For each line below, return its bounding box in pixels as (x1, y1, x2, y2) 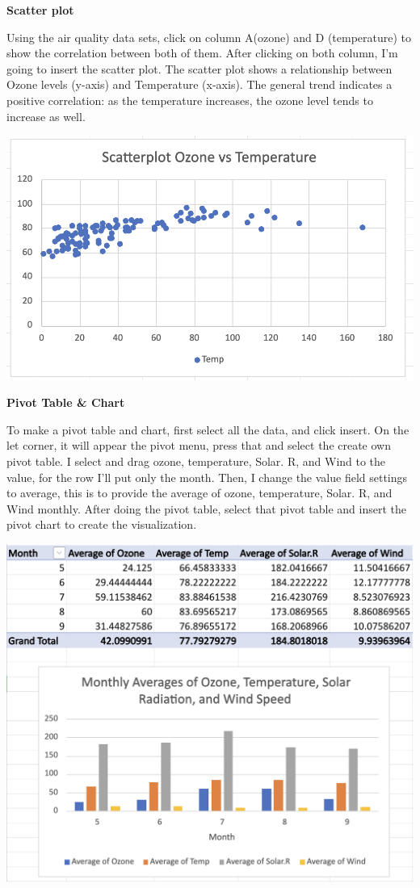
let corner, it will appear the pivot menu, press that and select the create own (6, 437, 391, 454)
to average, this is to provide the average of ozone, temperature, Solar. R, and (6, 484, 393, 501)
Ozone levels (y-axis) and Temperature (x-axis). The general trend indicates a (6, 76, 393, 93)
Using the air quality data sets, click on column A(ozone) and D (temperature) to (6, 28, 412, 45)
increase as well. (6, 107, 86, 124)
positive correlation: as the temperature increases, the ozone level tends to (6, 91, 373, 108)
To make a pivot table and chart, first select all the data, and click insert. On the (6, 421, 409, 438)
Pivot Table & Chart (6, 394, 125, 411)
